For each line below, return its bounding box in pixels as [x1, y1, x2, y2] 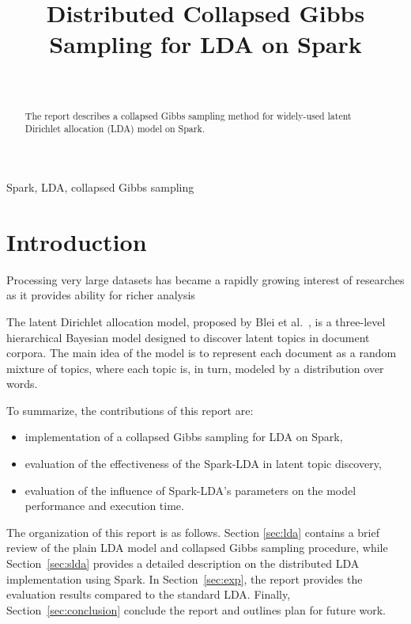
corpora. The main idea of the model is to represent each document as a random [6, 344, 397, 361]
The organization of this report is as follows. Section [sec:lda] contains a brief [6, 523, 379, 540]
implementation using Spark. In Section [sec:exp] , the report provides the [6, 570, 363, 587]
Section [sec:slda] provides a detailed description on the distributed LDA [6, 555, 360, 572]
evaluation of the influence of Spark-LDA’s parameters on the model [25, 481, 356, 498]
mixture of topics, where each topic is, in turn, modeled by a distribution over [6, 360, 384, 376]
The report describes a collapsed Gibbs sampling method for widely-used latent [25, 108, 352, 122]
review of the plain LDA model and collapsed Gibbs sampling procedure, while [6, 539, 388, 556]
